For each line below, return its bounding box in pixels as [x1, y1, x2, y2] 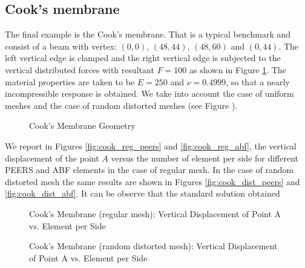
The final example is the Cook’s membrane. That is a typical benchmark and [5, 28, 291, 41]
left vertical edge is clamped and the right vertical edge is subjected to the [5, 51, 281, 64]
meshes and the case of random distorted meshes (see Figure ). [5, 99, 238, 111]
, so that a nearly [226, 75, 290, 88]
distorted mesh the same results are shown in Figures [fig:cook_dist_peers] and [5, 175, 300, 188]
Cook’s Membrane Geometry [29, 119, 136, 132]
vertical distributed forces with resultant [5, 63, 154, 76]
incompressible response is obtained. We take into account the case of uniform [5, 87, 294, 100]
